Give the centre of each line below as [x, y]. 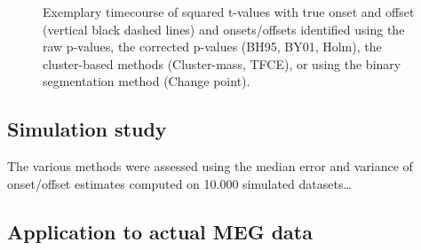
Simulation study [87, 129]
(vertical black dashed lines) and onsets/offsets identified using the [224, 29]
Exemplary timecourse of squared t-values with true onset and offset [229, 12]
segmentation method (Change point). [147, 81]
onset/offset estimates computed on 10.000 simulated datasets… [179, 183]
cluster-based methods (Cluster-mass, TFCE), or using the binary [222, 63]
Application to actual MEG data [160, 231]
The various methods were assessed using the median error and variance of [210, 166]
